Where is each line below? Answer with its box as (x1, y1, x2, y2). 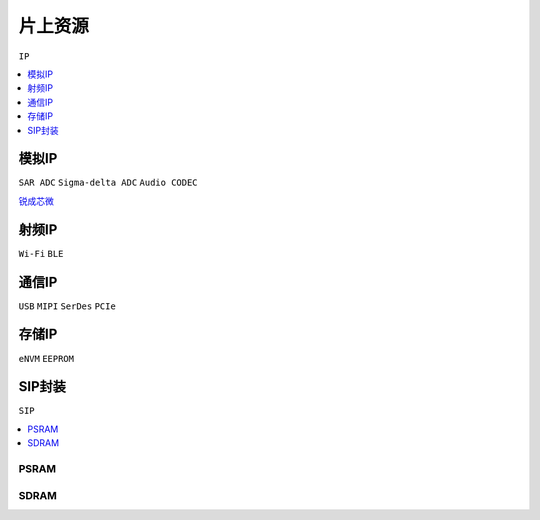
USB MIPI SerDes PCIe (18, 300, 117, 312)
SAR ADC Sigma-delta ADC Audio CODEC (18, 177, 199, 189)
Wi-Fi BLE (18, 248, 64, 259)
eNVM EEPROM (18, 353, 75, 364)
